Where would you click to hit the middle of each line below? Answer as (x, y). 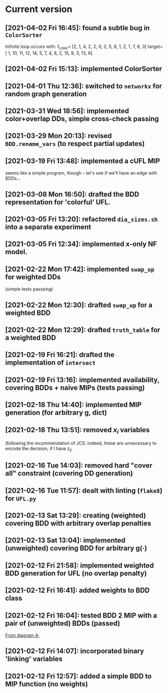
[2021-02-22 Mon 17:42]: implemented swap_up (80, 269)
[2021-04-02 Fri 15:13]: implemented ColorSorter (83, 69)
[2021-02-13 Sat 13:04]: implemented (65, 540)
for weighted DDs (33, 277)
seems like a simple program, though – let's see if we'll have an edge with (81, 173)
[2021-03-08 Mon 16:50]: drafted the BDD (72, 194)
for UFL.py (21, 498)
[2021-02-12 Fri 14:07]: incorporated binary (75, 651)
